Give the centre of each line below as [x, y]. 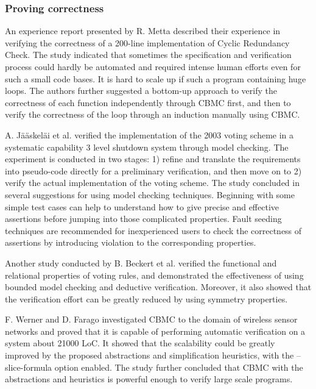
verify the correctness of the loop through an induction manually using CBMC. [153, 114]
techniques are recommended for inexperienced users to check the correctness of [153, 230]
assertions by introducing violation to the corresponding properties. [131, 242]
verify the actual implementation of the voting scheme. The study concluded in [152, 183]
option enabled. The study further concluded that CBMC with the [179, 367]
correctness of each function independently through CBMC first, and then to [148, 102]
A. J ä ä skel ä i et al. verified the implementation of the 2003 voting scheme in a [149, 134]
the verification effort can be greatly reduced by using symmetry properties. [146, 298]
